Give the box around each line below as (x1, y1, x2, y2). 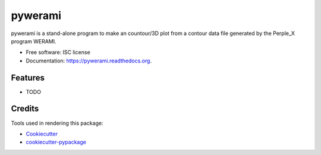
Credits (11, 104, 39, 114)
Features (11, 72, 45, 83)
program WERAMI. (11, 37, 56, 45)
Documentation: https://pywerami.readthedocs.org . (26, 57, 152, 64)
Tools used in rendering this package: (11, 119, 103, 126)
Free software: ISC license (26, 49, 90, 56)
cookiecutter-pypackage (26, 138, 86, 145)
